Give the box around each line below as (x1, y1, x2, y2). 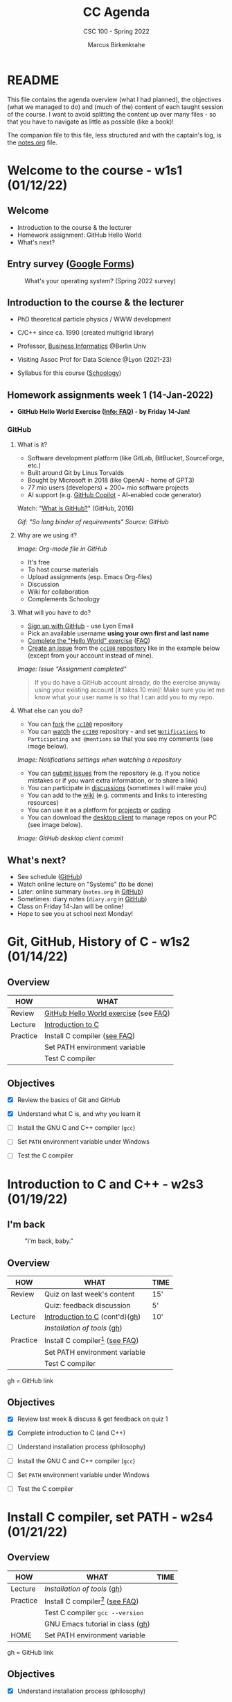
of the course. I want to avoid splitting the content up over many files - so (7, 110, 217, 118)
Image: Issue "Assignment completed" (17, 665, 127, 674)
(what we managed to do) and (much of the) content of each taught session (7, 102, 224, 111)
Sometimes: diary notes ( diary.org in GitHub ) (17, 895, 148, 903)
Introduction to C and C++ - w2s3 (7, 1176, 204, 1192)
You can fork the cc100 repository (27, 720, 123, 728)
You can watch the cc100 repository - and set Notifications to (27, 727, 206, 736)
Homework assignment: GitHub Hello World (17, 231, 142, 239)
